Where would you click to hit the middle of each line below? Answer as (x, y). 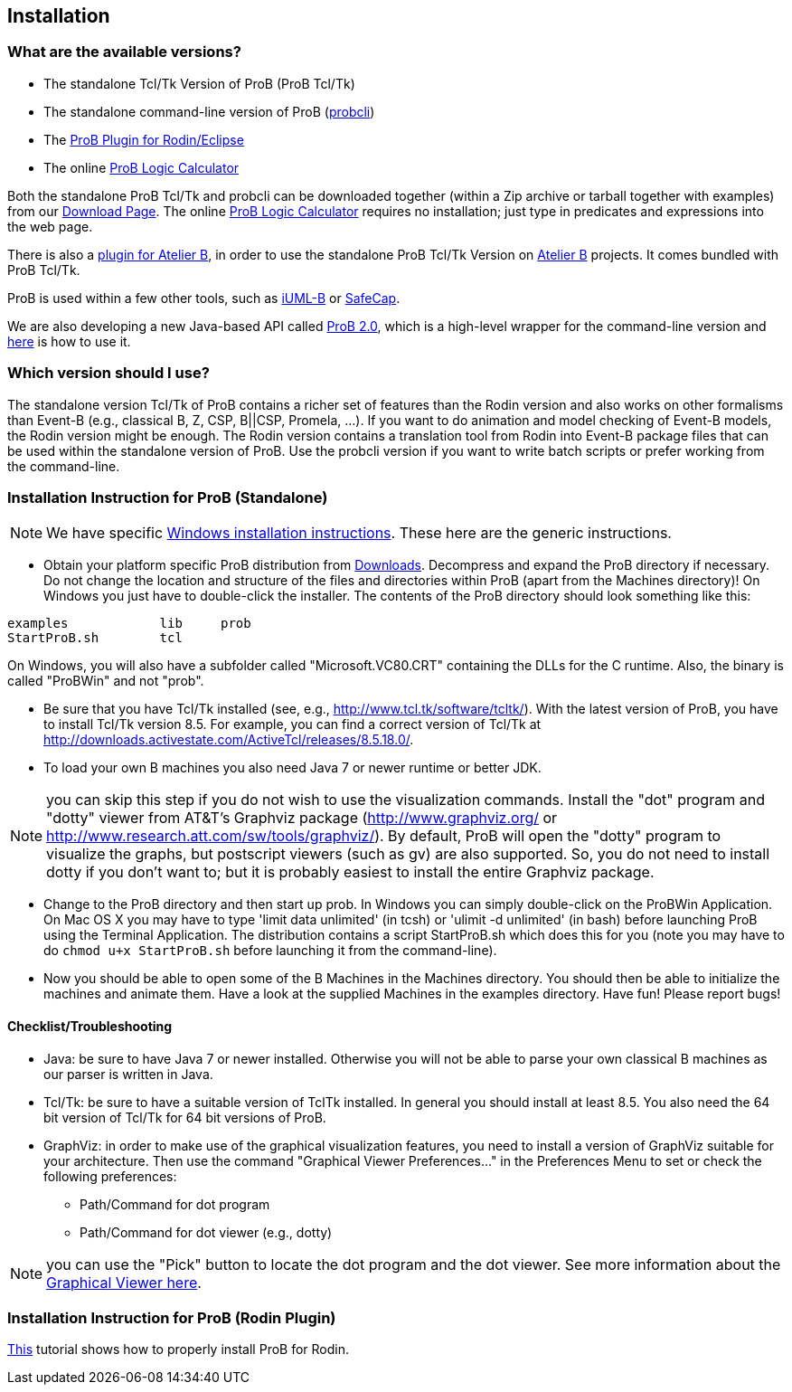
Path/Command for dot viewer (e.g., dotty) (206, 1232)
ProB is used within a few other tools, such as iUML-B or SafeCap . (204, 298)
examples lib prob (129, 624)
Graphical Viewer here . (124, 1282)
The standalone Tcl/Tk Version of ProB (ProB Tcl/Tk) (199, 83)
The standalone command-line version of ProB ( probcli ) (209, 111)
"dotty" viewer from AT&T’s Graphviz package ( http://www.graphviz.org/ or (302, 818)
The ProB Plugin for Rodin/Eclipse (144, 139)
